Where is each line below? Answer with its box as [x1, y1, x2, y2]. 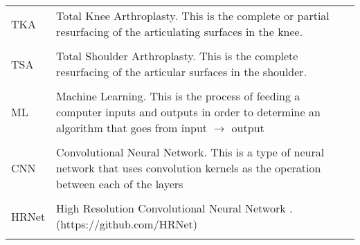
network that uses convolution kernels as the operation [56, 160, 321, 176]
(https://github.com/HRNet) [56, 216, 197, 232]
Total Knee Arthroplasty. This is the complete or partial [56, 8, 330, 24]
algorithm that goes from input [56, 120, 208, 136]
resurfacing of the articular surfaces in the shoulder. [56, 64, 307, 80]
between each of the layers [56, 176, 183, 192]
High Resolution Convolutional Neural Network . [56, 200, 293, 216]
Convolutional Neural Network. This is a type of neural [56, 144, 325, 160]
